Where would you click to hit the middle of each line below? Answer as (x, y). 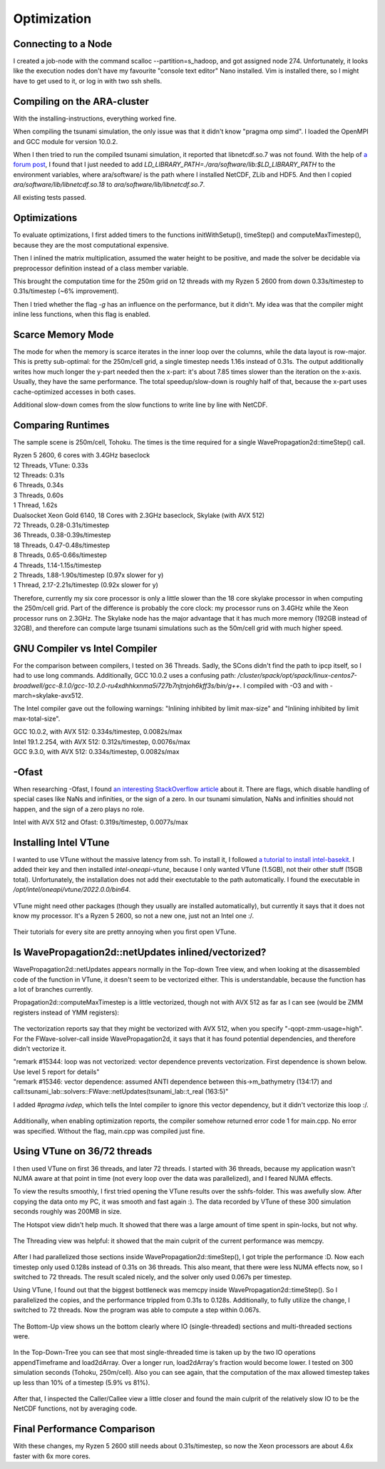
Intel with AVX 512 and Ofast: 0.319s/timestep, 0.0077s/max (101, 822)
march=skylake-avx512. (48, 695)
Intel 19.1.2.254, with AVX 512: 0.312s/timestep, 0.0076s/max (102, 741)
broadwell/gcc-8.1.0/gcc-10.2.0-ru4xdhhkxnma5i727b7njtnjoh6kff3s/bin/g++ (127, 686)
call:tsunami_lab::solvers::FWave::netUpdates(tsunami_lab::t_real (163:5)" (121, 1092)
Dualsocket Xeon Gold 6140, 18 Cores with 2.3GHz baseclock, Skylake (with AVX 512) (139, 515)
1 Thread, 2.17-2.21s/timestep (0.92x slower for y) (86, 585)
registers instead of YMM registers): (66, 1012)
